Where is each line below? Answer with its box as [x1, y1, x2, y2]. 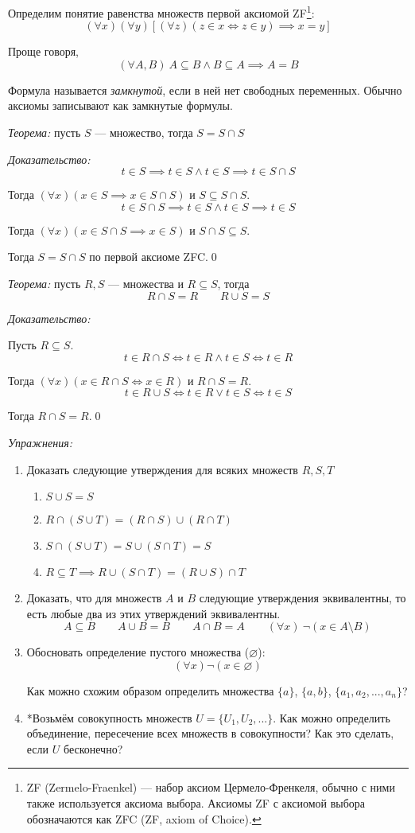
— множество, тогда [95, 124, 193, 141]
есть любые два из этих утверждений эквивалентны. [26, 605, 281, 621]
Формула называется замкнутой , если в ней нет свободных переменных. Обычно [8, 81, 402, 98]
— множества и [108, 275, 184, 291]
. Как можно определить [273, 709, 390, 726]
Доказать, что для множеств [26, 590, 162, 606]
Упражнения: [8, 434, 72, 450]
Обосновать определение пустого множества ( [26, 644, 250, 660]
